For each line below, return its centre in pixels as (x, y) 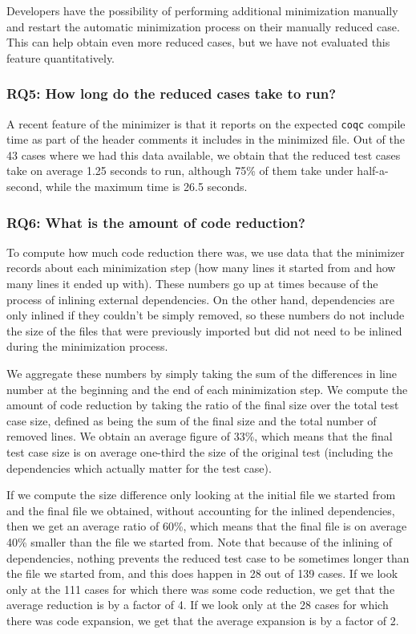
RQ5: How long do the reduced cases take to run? (172, 93)
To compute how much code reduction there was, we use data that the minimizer (206, 252)
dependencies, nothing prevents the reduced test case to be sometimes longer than (208, 557)
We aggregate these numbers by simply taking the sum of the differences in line (202, 373)
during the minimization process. (87, 346)
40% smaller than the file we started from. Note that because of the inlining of (199, 541)
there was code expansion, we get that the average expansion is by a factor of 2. (203, 620)
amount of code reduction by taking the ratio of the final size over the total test (203, 405)
